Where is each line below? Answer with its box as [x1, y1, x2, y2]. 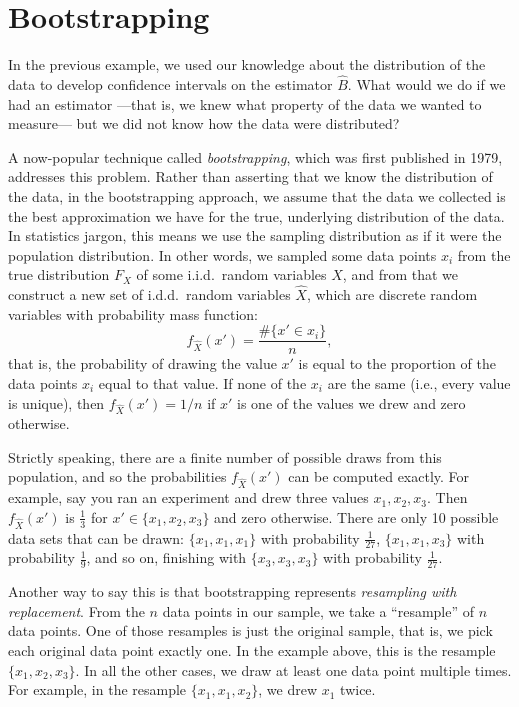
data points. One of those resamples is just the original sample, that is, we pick [8, 620, 493, 641]
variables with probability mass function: [8, 303, 259, 324]
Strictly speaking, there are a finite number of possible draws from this [8, 446, 442, 467]
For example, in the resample [8, 679, 187, 700]
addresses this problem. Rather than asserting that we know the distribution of [8, 166, 493, 187]
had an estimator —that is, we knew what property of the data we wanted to [8, 93, 482, 114]
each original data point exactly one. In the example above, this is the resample [8, 640, 496, 660]
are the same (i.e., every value [327, 372, 511, 393]
